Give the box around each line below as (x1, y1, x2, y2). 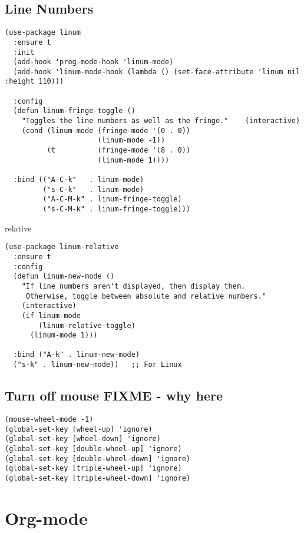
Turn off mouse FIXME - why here (5, 386, 223, 405)
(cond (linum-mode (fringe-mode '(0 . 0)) (21, 126, 190, 135)
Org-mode (5, 505, 88, 529)
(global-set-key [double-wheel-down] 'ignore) (5, 454, 190, 463)
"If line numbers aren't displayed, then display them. (21, 282, 246, 290)
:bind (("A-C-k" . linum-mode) (13, 176, 144, 184)
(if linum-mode (21, 311, 81, 320)
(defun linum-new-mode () (13, 272, 115, 281)
